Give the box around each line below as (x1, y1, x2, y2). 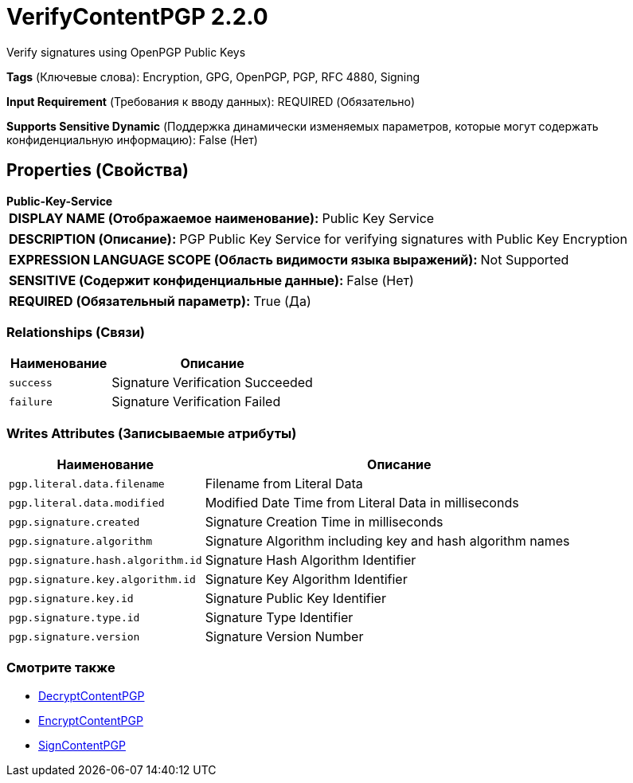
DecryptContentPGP (38, 688, 145, 703)
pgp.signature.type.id (9, 611, 140, 624)
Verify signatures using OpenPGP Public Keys (6, 45, 246, 59)
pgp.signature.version (9, 630, 140, 643)
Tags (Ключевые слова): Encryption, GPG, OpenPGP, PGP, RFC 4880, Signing (6, 69, 420, 84)
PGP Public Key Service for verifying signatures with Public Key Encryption (179, 230, 627, 247)
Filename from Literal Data (205, 476, 363, 492)
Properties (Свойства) (6, 160, 189, 181)
